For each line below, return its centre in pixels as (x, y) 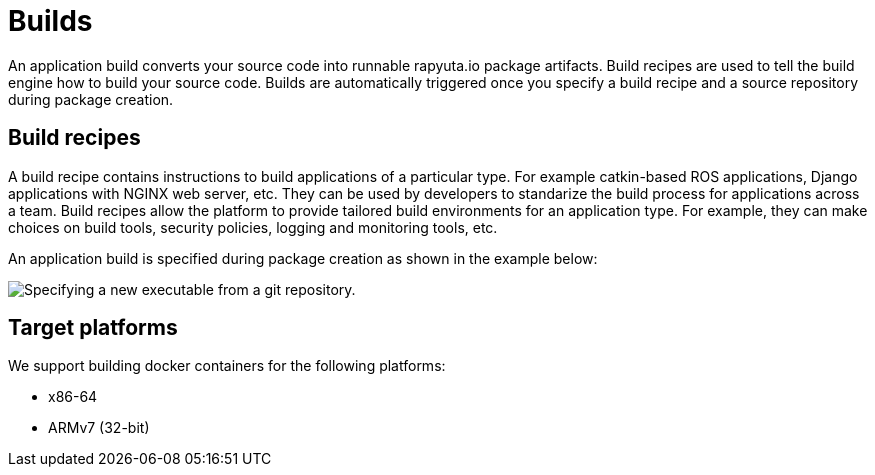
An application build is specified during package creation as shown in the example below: (303, 258)
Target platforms (93, 328)
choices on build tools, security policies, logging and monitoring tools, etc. (253, 227)
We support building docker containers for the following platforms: (227, 366)
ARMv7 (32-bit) (99, 428)
